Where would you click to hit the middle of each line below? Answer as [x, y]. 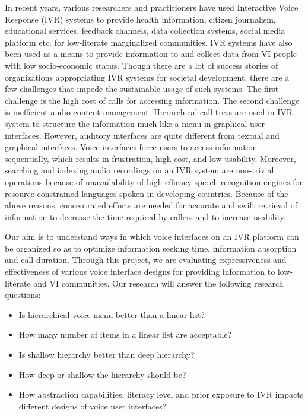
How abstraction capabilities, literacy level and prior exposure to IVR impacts [161, 394]
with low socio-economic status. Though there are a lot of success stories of [142, 65]
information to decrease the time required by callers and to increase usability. [145, 216]
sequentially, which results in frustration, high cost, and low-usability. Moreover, [150, 158]
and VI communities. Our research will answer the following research [158, 283]
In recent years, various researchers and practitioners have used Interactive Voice [152, 7]
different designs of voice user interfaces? [93, 406]
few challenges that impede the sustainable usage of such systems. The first [142, 89]
